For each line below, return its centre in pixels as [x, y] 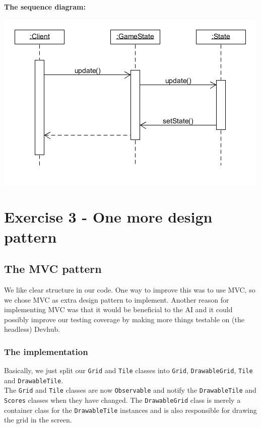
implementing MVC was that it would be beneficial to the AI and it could [118, 309]
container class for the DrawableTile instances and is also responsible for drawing [130, 410]
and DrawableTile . [34, 380]
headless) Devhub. [32, 329]
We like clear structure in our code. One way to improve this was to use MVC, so [130, 289]
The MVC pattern [53, 269]
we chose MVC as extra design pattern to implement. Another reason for [117, 299]
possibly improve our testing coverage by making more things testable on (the [124, 319]
